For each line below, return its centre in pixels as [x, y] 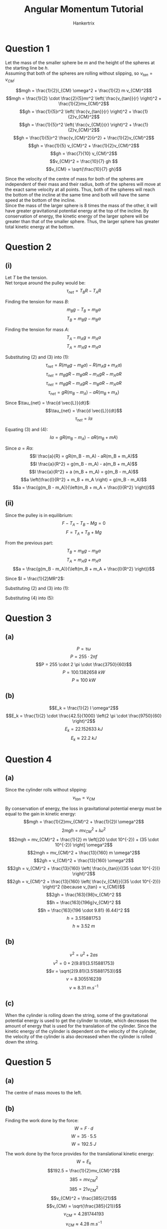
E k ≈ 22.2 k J [84, 739]
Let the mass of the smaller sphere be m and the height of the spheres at [80, 62]
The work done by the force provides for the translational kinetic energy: [80, 1154]
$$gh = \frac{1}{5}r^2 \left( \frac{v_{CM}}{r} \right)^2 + [76, 125]
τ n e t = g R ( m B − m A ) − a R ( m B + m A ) [84, 393]
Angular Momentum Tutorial [84, 9]
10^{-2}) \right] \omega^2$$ [84, 845]
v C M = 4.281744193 [84, 1214]
